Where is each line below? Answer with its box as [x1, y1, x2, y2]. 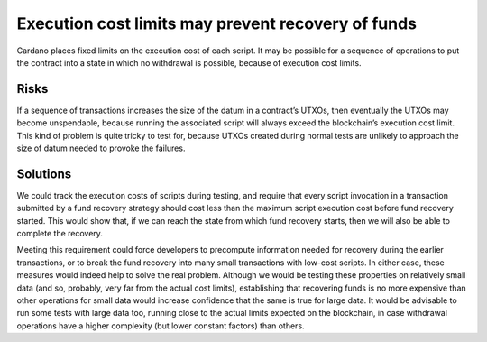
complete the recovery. [16, 228, 104, 239]
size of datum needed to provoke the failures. [16, 143, 186, 153]
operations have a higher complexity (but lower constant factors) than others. [16, 320, 306, 331]
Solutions [16, 166, 72, 181]
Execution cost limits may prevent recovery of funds [16, 14, 417, 33]
